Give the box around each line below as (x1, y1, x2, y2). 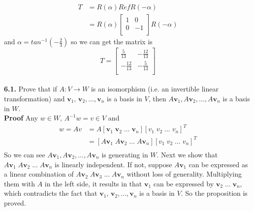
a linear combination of (4, 169, 74, 179)
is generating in (101, 149, 148, 159)
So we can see (4, 149, 45, 159)
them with (4, 178, 35, 188)
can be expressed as (189, 159, 248, 169)
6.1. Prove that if (4, 84, 57, 94)
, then (148, 93, 166, 104)
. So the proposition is (181, 188, 248, 198)
